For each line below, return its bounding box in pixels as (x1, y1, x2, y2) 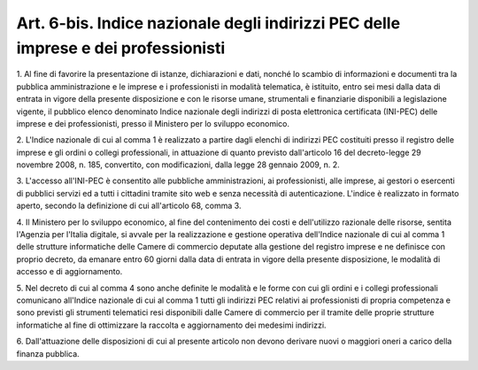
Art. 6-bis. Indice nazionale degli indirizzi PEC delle (16, 13, 401, 33)
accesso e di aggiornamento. (16, 266, 123, 277)
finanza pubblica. (16, 348, 80, 358)
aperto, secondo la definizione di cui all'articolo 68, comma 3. (16, 200, 242, 212)
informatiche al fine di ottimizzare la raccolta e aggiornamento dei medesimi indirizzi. (16, 320, 327, 330)
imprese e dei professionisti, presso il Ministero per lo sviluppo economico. (16, 118, 290, 128)
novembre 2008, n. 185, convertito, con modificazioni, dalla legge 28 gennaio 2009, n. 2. (16, 159, 340, 170)
